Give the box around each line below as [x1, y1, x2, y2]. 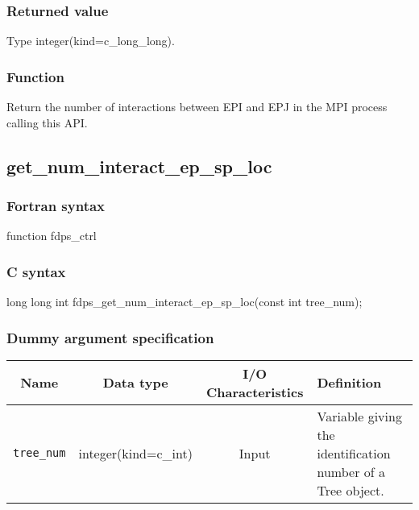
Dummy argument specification [6, 327, 214, 347]
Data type [102, 373, 168, 392]
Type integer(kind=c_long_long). [6, 32, 175, 49]
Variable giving [317, 406, 402, 425]
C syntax [6, 261, 66, 281]
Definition [317, 373, 382, 392]
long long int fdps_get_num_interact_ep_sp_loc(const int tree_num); [6, 293, 363, 310]
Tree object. [317, 480, 384, 500]
